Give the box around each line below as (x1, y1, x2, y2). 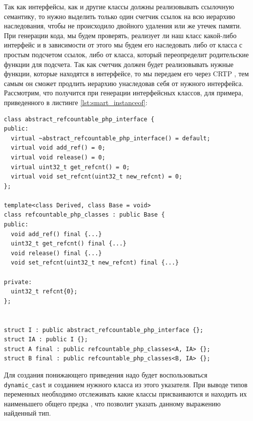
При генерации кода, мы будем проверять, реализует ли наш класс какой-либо (4, 30, 237, 40)
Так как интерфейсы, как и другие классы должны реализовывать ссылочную (4, 1, 234, 11)
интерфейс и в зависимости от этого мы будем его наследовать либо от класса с (4, 40, 243, 50)
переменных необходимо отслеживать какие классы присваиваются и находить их (4, 389, 247, 399)
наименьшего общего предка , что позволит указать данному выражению (4, 398, 221, 408)
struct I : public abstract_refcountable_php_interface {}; (4, 326, 204, 333)
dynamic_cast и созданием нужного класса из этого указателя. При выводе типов (4, 379, 248, 389)
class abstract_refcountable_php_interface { (4, 115, 154, 123)
